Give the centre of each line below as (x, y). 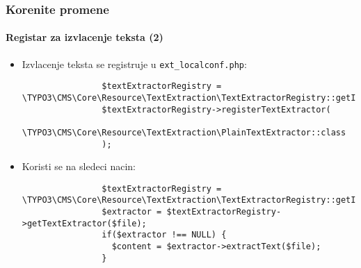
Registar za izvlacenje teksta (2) (85, 37)
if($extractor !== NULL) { (164, 235)
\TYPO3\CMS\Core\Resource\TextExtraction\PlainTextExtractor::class (184, 132)
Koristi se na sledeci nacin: (79, 166)
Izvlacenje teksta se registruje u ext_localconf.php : (134, 64)
